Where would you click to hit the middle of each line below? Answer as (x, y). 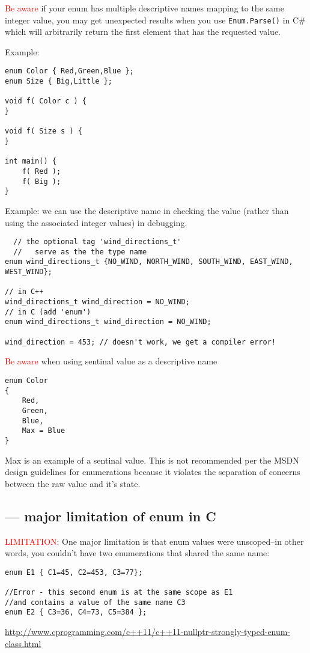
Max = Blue (44, 431)
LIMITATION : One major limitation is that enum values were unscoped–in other (154, 541)
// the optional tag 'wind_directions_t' (97, 242)
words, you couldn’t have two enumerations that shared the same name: (137, 553)
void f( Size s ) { (44, 131)
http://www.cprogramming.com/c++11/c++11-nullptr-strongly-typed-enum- (148, 632)
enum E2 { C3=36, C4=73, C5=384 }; (76, 612)
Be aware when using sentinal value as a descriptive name (111, 361)
